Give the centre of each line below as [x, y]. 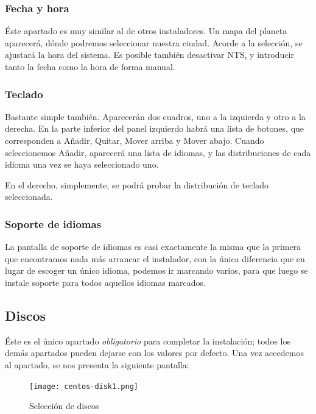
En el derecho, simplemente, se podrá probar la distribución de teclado [137, 184]
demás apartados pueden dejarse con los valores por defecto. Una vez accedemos [154, 353]
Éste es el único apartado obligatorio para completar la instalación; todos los [148, 341]
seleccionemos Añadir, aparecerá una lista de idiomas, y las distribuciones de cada [158, 152]
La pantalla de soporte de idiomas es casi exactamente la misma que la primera [153, 247]
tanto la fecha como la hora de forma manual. [90, 66]
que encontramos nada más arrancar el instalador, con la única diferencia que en [155, 258]
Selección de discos [64, 406]
